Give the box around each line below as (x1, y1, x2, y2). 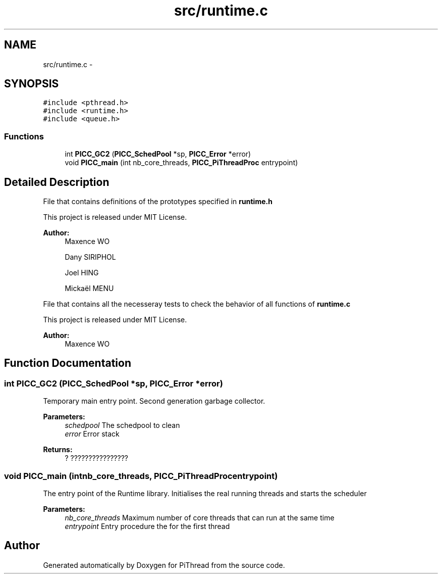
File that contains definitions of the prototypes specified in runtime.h (43, 197, 272, 206)
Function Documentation (4, 357, 131, 370)
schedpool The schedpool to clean (65, 421, 180, 430)
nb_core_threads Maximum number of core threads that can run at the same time (65, 513, 335, 522)
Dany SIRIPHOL (65, 253, 116, 262)
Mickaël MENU (65, 284, 114, 293)
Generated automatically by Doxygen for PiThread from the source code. (43, 560, 285, 569)
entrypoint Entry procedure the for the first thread (65, 522, 230, 531)
